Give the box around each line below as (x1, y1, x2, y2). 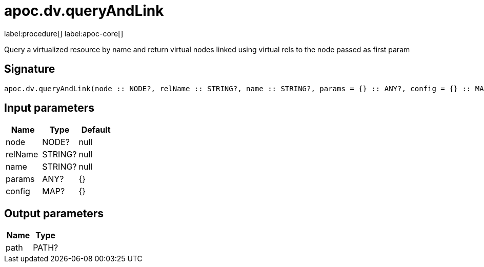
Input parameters (4, 101, 95, 115)
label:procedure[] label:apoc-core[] (4, 29, 124, 38)
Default (81, 125, 111, 135)
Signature (4, 63, 55, 76)
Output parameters (4, 207, 104, 220)
